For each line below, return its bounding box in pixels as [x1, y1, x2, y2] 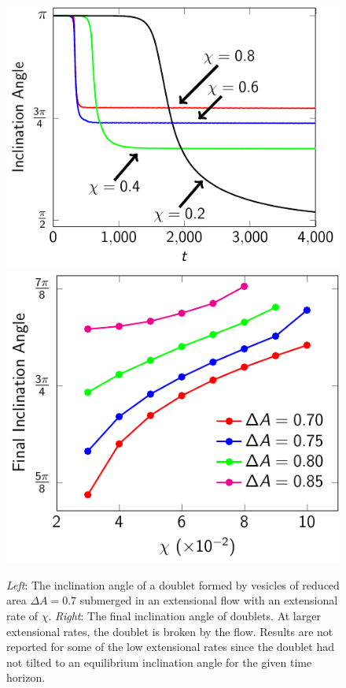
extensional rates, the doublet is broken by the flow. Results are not [6, 623, 333, 639]
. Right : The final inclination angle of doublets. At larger [48, 607, 321, 623]
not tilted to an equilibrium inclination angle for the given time [6, 653, 312, 670]
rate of [6, 607, 39, 623]
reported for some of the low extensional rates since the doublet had [6, 638, 334, 655]
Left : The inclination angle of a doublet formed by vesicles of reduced [6, 576, 340, 593]
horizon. [6, 669, 46, 686]
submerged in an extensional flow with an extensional [79, 592, 338, 608]
